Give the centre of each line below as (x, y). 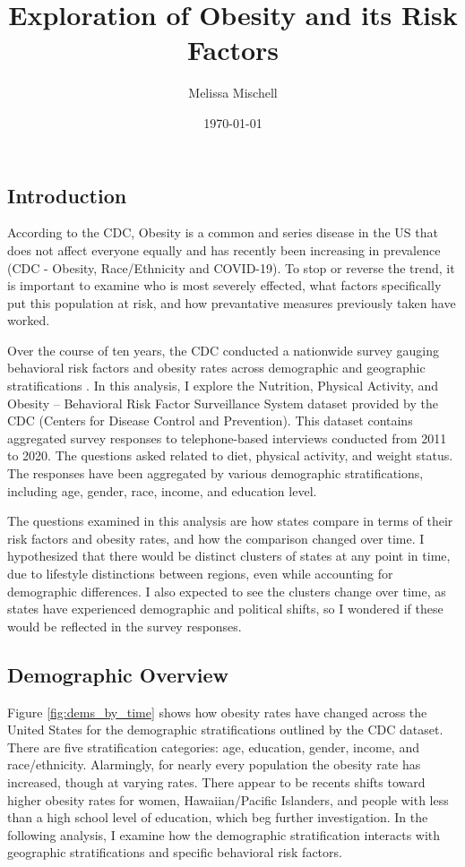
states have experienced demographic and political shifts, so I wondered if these (225, 609)
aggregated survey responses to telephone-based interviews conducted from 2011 (227, 438)
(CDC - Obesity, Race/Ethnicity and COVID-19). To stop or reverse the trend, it (231, 267)
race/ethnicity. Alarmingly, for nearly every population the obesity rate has (214, 764)
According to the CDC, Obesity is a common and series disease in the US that (223, 232)
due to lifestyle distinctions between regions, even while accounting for (200, 573)
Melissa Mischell (233, 93)
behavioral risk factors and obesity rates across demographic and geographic (216, 368)
